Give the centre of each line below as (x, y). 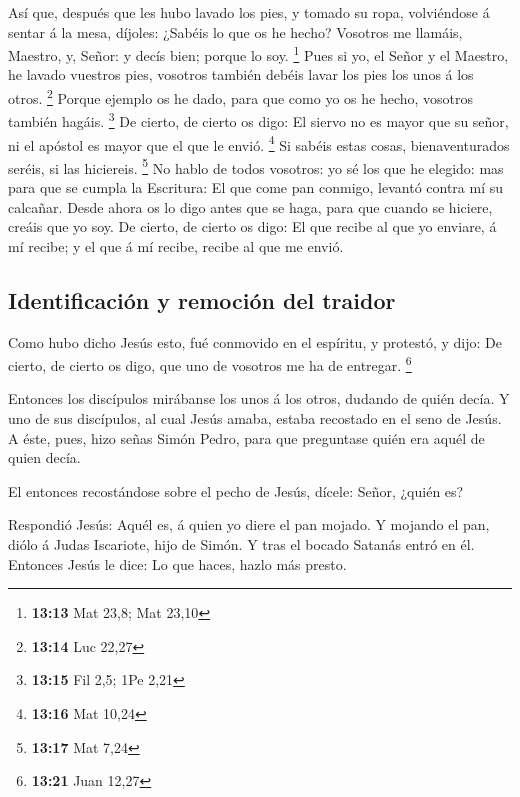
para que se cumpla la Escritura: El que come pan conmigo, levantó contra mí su (256, 187)
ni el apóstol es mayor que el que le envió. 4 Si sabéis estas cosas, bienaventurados (259, 143)
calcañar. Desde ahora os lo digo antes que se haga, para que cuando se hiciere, (250, 206)
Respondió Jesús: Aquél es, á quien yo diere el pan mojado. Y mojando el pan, (249, 524)
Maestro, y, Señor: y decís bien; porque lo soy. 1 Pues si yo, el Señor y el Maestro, (258, 53)
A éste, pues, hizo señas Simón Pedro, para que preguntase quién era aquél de (246, 437)
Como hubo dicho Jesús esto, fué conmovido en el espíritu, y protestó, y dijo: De (255, 341)
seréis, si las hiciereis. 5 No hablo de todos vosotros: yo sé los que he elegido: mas (256, 166)
